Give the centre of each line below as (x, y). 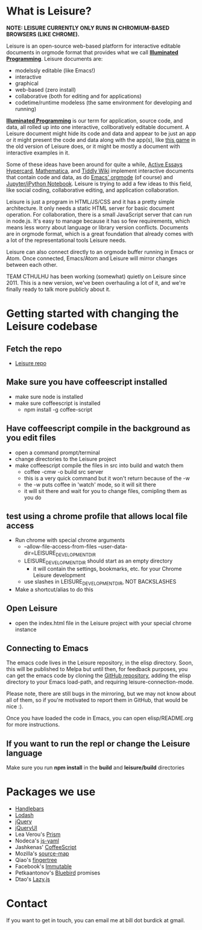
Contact (27, 904)
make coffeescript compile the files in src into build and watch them (99, 465)
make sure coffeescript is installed (58, 403)
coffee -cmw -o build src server (64, 471)
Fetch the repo (34, 349)
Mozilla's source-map (42, 854)
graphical (27, 83)
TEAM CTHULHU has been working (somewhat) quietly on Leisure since (96, 276)
